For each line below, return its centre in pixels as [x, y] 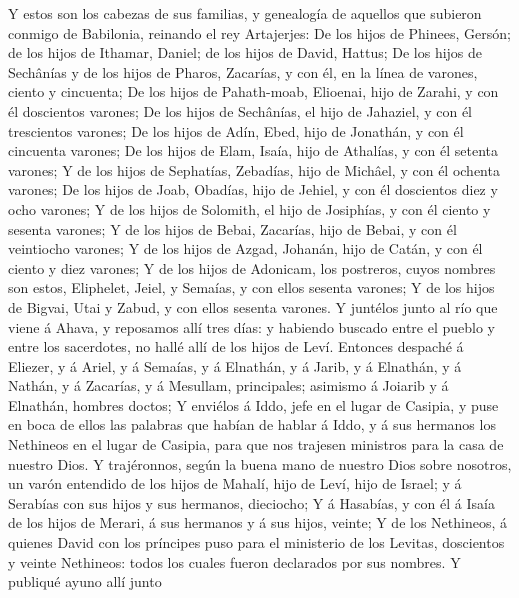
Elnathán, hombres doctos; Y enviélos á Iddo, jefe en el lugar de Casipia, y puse [253, 404]
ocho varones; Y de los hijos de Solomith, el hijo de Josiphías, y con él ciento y [249, 208]
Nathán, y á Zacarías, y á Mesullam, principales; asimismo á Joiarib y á [228, 385]
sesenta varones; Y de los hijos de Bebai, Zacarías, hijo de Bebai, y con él [232, 228]
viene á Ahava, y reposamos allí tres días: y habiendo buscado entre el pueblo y [251, 326]
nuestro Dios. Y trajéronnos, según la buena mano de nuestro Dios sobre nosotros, [260, 463]
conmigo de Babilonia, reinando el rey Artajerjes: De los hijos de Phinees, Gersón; [259, 32]
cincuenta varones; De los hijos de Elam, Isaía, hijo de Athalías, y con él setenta [253, 150]
